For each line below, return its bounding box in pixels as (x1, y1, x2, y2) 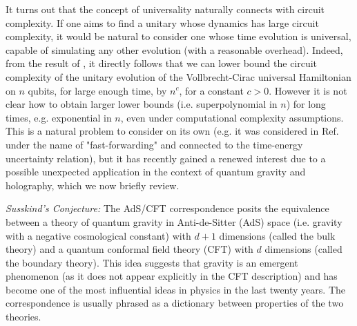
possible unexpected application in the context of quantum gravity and (6, 164, 306, 179)
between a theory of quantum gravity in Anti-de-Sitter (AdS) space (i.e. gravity (6, 214, 342, 229)
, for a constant (179, 83, 244, 97)
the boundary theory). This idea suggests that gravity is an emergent (6, 255, 298, 269)
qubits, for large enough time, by (28, 83, 167, 97)
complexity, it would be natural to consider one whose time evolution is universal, (6, 29, 351, 44)
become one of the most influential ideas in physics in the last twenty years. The (6, 282, 346, 296)
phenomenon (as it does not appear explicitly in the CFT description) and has (6, 269, 338, 283)
